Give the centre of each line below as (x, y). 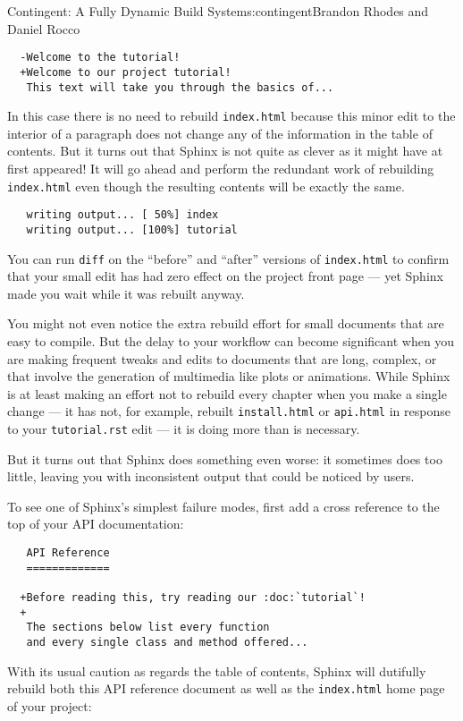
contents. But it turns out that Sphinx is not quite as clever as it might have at (225, 151)
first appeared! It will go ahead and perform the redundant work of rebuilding (221, 168)
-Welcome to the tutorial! (100, 58)
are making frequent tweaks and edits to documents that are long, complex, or (222, 358)
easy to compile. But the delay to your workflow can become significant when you (231, 341)
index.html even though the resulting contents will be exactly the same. (206, 186)
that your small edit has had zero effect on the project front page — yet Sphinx (225, 276)
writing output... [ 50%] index (122, 215)
